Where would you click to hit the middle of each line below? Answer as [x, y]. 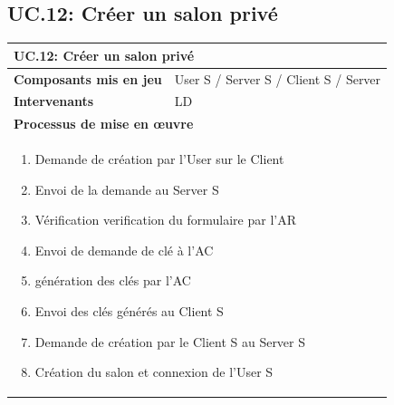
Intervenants [54, 101]
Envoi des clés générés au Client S [129, 311]
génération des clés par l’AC [113, 280]
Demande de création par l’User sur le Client [159, 159]
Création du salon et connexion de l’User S [154, 372]
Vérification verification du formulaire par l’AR [165, 220]
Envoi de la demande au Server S [127, 189]
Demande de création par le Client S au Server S [170, 341]
